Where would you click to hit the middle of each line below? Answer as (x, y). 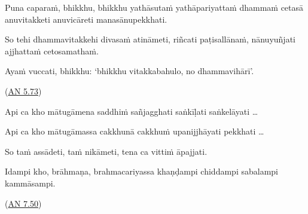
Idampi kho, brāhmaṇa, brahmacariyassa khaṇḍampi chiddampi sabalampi (141, 171)
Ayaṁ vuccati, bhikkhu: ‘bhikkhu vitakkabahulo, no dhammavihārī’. (129, 71)
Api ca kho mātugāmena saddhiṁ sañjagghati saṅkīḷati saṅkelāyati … (132, 111)
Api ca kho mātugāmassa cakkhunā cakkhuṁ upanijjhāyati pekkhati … (135, 131)
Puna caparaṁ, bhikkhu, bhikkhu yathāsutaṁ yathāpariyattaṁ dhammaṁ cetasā (154, 7)
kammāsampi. (30, 183)
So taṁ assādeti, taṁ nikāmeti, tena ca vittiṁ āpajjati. (106, 151)
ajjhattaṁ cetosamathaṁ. (52, 51)
